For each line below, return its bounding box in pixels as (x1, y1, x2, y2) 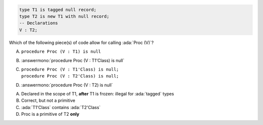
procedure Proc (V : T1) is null (21, 49, 101, 54)
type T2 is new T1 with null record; (19, 14, 110, 19)
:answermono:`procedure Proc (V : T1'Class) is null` (21, 57, 125, 63)
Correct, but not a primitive (21, 97, 75, 104)
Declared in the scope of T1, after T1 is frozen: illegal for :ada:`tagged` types (21, 91, 174, 97)
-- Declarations (19, 20, 58, 26)
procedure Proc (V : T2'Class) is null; (21, 73, 119, 79)
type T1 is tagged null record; (19, 7, 97, 12)
